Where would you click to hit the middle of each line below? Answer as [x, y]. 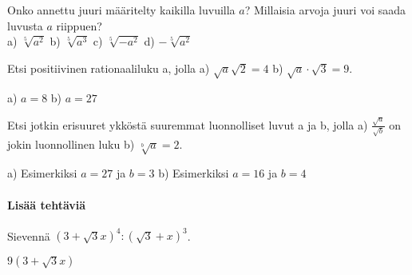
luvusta [25, 25]
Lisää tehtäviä [47, 204]
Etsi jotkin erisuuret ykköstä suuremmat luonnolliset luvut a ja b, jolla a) [188, 124]
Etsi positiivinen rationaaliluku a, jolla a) [109, 68]
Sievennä [29, 235]
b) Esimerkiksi [194, 173]
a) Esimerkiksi [42, 173]
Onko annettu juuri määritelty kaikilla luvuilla [121, 10]
